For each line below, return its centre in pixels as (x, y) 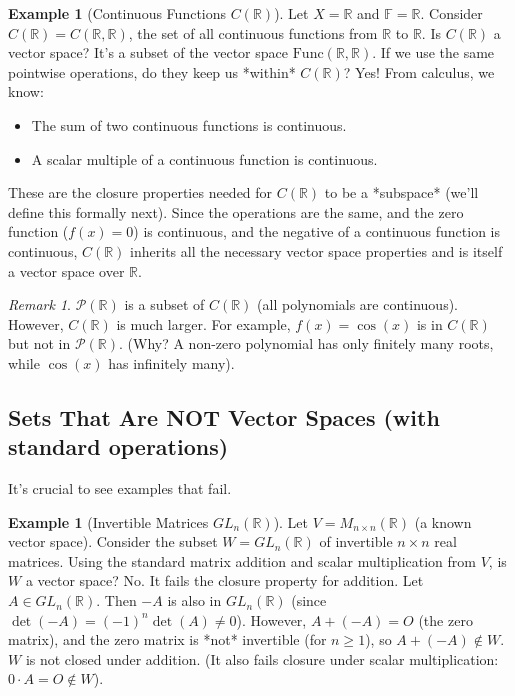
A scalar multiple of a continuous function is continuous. (204, 158)
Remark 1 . (39, 304)
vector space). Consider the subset (113, 541)
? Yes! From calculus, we (419, 71)
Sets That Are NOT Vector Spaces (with (224, 416)
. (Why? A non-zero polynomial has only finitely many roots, (306, 343)
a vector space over (66, 270)
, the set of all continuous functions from (253, 32)
